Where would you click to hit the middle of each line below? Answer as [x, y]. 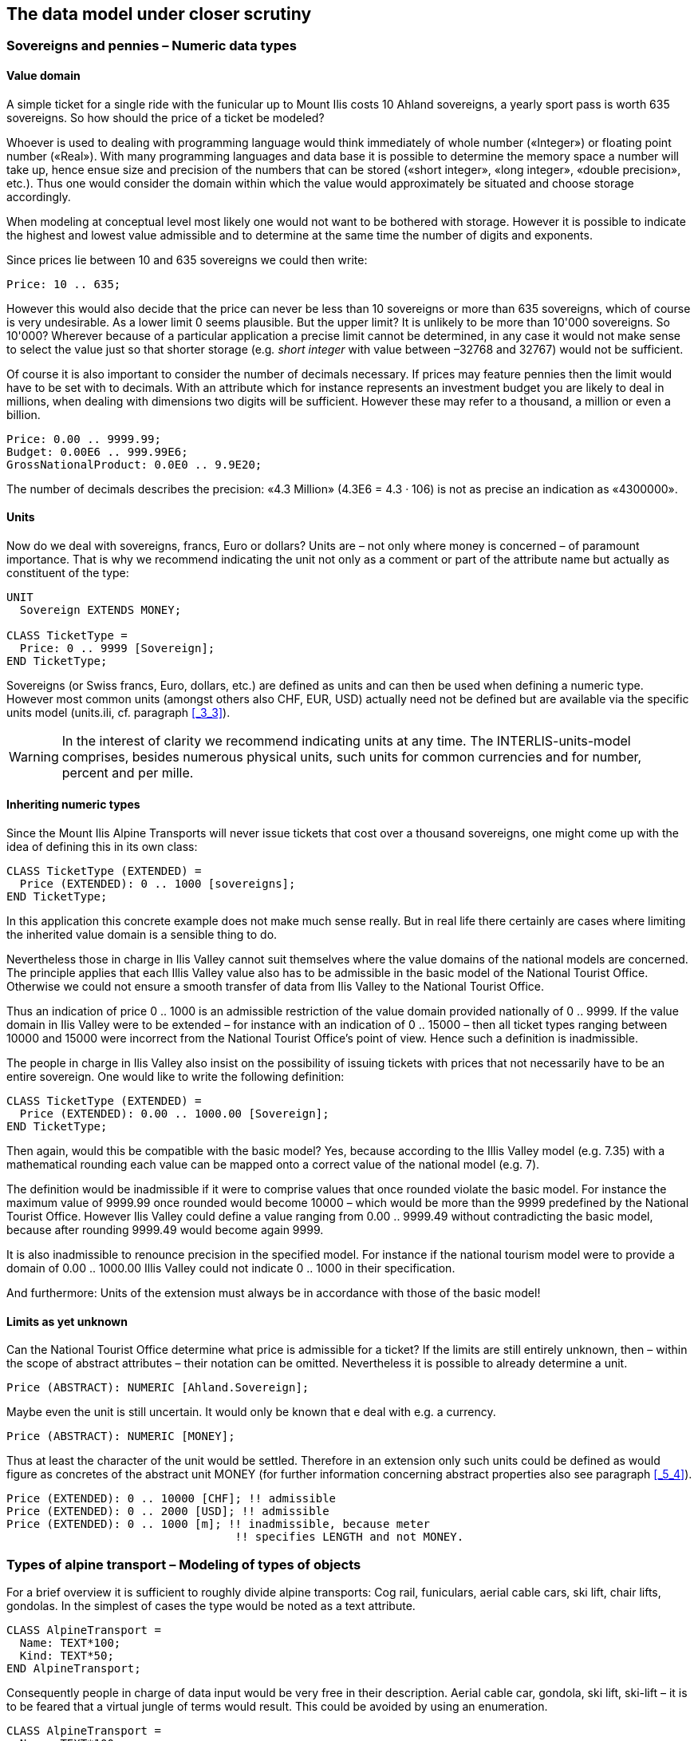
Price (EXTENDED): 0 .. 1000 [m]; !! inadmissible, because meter [219, 1524]
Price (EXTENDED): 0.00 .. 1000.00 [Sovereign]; [174, 1114]
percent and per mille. [128, 772]
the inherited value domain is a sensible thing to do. [142, 935]
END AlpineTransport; [74, 1669]
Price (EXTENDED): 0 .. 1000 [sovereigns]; [158, 884]
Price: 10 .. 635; [64, 284]
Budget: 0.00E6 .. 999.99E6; [97, 451]
